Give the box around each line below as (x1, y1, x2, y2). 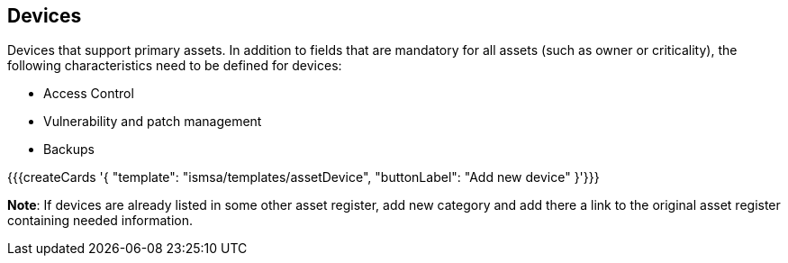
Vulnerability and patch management (43, 113, 262, 130)
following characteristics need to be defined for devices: (7, 58, 342, 74)
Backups (43, 141, 95, 158)
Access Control (43, 86, 134, 102)
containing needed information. (7, 213, 193, 229)
